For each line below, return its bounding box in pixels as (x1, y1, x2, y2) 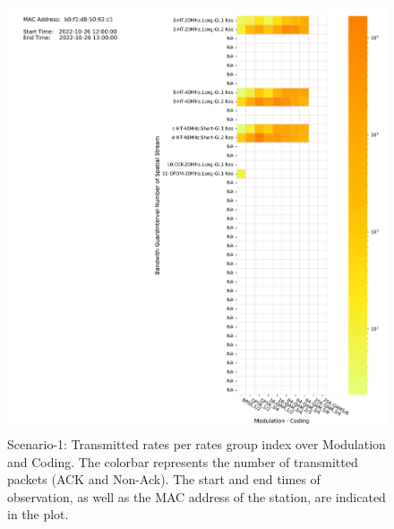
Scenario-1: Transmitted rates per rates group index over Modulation (7, 435, 386, 454)
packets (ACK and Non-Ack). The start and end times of (7, 470, 321, 489)
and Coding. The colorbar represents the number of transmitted (7, 452, 358, 471)
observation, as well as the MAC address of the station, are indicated (7, 487, 386, 506)
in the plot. (7, 505, 69, 524)
